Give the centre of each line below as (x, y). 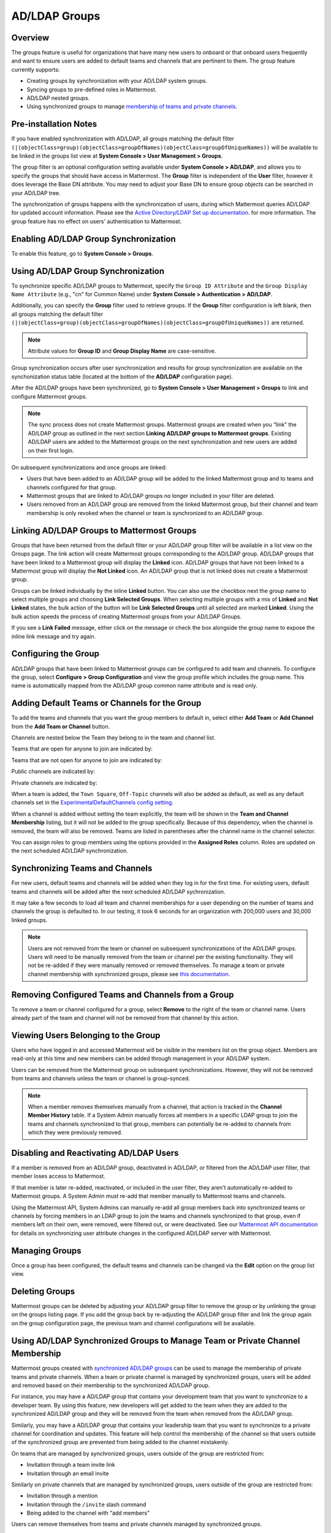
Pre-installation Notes (54, 124)
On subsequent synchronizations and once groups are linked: (89, 467)
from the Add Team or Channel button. (61, 726)
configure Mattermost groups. (49, 396)
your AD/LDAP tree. (36, 193)
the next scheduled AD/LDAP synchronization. (70, 851)
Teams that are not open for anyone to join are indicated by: (87, 760)
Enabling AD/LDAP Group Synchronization (93, 239)
